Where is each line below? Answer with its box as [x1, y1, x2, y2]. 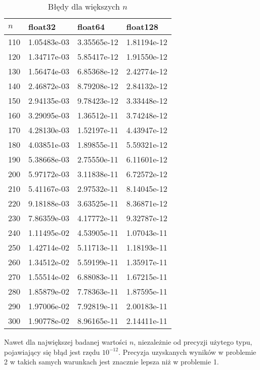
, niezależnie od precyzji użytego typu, [134, 337, 252, 347]
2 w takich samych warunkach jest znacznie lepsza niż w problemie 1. [4, 356, 219, 367]
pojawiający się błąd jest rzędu [4, 346, 100, 357]
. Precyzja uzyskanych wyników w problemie [118, 346, 256, 357]
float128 [126, 21, 158, 32]
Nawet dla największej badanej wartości [4, 337, 127, 347]
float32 [28, 21, 56, 32]
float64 [77, 21, 105, 32]
